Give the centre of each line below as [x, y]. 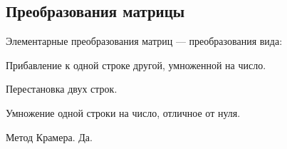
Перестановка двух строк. [62, 89]
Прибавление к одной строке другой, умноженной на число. [136, 65]
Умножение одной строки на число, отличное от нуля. [123, 112]
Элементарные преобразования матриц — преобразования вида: [144, 41]
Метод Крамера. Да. [49, 137]
